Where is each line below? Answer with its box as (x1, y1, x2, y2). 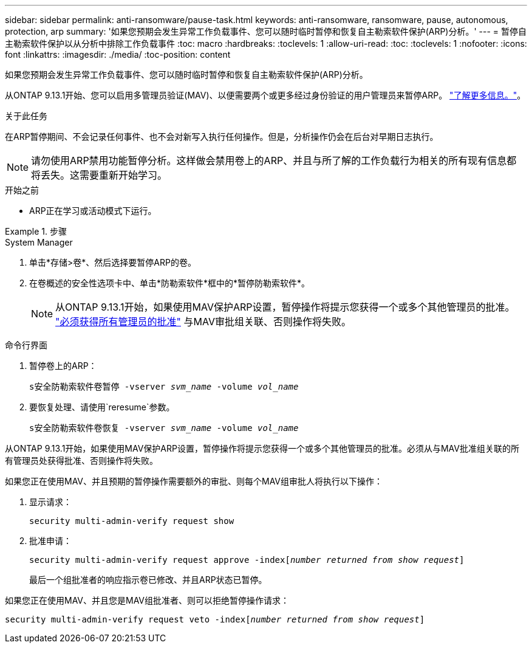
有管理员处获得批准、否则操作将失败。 (5, 455, 158, 466)
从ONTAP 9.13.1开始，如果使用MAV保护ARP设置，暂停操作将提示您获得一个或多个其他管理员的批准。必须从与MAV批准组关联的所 (5, 443, 519, 453)
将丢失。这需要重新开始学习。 (31, 169, 168, 181)
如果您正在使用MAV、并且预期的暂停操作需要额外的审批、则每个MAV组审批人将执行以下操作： (5, 476, 383, 486)
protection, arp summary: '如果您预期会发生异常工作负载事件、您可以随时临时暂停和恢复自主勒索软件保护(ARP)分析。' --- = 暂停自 (5, 26, 527, 36)
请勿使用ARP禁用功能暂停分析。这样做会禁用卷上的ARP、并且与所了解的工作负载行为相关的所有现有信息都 (31, 154, 517, 167)
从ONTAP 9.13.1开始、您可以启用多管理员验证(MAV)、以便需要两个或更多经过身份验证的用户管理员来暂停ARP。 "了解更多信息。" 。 (5, 90, 526, 100)
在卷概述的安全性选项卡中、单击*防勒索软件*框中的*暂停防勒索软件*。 (29, 278, 310, 288)
